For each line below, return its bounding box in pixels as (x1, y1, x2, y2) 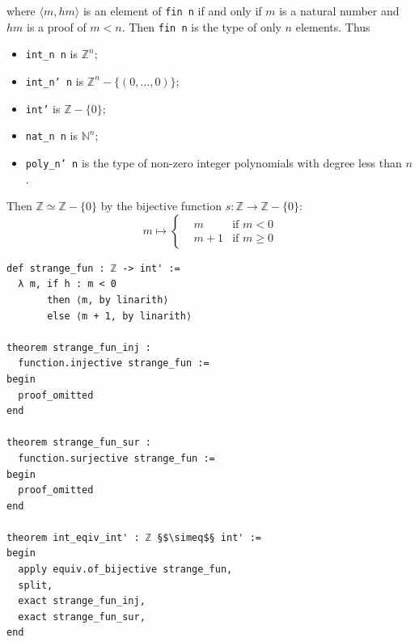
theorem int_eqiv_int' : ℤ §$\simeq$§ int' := (6, 531, 261, 543)
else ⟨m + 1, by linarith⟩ (47, 310, 193, 322)
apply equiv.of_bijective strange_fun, (18, 564, 233, 576)
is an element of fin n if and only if (83, 2, 262, 19)
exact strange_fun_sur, (18, 610, 146, 623)
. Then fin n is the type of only (121, 18, 281, 35)
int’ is (25, 99, 61, 116)
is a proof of (27, 18, 87, 35)
